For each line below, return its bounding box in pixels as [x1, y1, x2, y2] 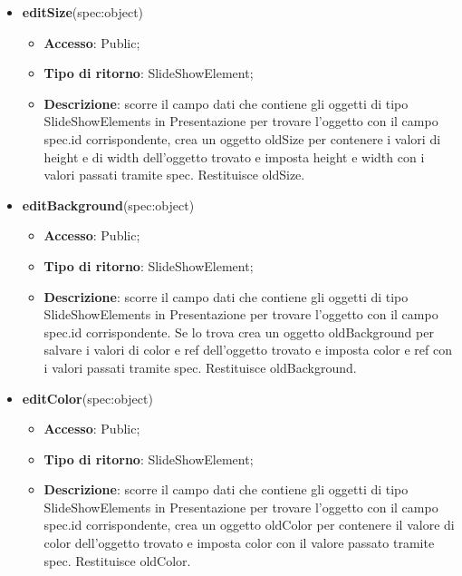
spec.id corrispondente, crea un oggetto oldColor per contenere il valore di [43, 515, 455, 534]
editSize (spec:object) [22, 3, 144, 21]
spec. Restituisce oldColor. [43, 551, 191, 570]
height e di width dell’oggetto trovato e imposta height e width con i [43, 147, 425, 166]
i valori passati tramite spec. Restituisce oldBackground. [43, 357, 357, 376]
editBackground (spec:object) [22, 195, 195, 214]
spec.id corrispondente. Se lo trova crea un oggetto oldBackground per [43, 322, 434, 341]
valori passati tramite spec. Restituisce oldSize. [43, 165, 305, 184]
